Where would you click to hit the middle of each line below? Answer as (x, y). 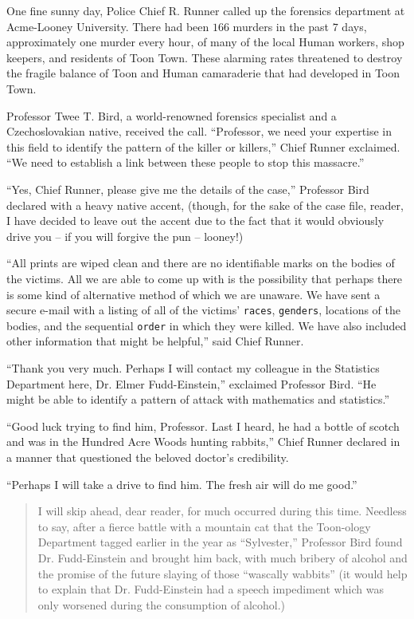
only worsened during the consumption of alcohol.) (162, 604)
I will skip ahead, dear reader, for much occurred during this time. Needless (222, 511)
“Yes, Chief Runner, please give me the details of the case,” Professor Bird (188, 189)
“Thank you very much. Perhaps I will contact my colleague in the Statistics (193, 368)
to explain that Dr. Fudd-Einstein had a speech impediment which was (211, 589)
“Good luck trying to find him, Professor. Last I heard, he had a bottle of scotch (203, 426)
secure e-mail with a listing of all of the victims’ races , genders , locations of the (203, 310)
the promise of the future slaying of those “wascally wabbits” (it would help (223, 573)
